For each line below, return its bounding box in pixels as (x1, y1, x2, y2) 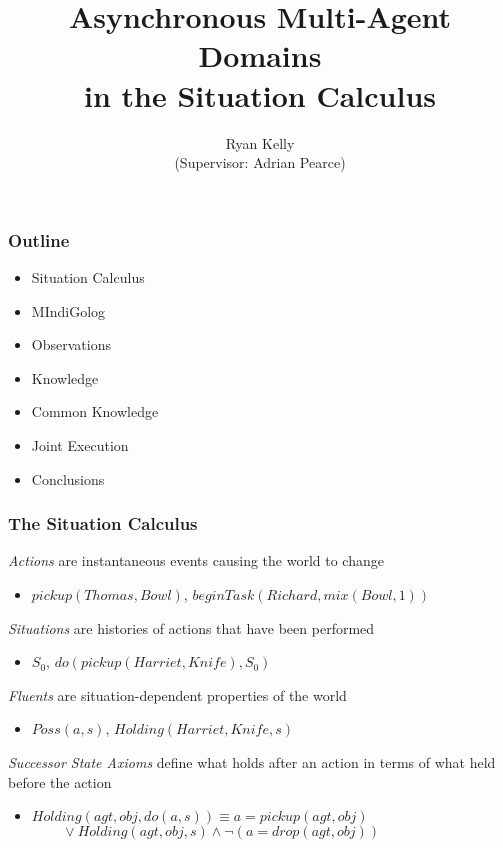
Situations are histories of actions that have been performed (8, 617, 375, 638)
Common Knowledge (31, 401, 159, 422)
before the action (8, 771, 112, 792)
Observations (31, 334, 111, 355)
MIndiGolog (31, 300, 106, 321)
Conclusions (31, 468, 105, 489)
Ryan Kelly (225, 132, 295, 153)
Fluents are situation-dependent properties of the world (8, 684, 347, 705)
